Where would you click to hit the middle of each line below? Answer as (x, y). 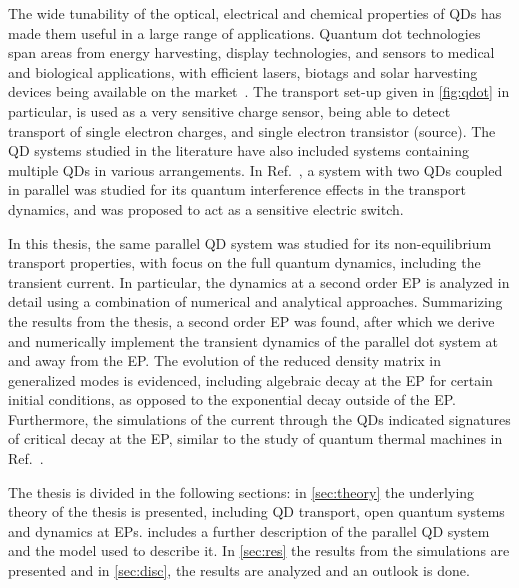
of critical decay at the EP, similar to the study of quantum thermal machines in (255, 438)
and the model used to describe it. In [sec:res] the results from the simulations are (259, 550)
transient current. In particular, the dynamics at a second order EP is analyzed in (259, 281)
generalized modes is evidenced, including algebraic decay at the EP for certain (250, 379)
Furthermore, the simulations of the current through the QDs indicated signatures (259, 418)
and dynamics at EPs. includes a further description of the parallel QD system (249, 530)
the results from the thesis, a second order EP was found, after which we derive (251, 320)
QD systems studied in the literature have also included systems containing (238, 150)
